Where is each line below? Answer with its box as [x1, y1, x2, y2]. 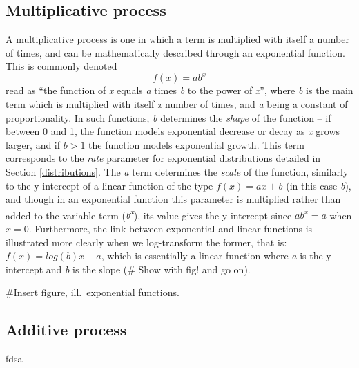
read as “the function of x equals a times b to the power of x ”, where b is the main [6, 83, 353, 98]
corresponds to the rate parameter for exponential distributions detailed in [6, 151, 321, 165]
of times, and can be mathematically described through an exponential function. [6, 45, 345, 59]
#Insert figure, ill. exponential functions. [6, 285, 179, 300]
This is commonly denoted [6, 59, 117, 73]
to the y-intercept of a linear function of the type [6, 178, 213, 192]
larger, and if [6, 137, 61, 151]
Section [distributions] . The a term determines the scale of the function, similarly [6, 165, 349, 179]
